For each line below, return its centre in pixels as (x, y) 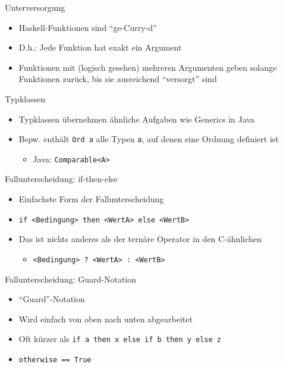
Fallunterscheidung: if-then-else (61, 179)
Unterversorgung (35, 7)
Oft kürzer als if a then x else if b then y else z (120, 339)
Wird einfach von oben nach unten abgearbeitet (106, 319)
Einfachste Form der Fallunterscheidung (91, 199)
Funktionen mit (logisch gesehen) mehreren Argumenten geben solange (148, 67)
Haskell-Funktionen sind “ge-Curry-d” (88, 27)
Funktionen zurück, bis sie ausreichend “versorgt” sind (118, 79)
